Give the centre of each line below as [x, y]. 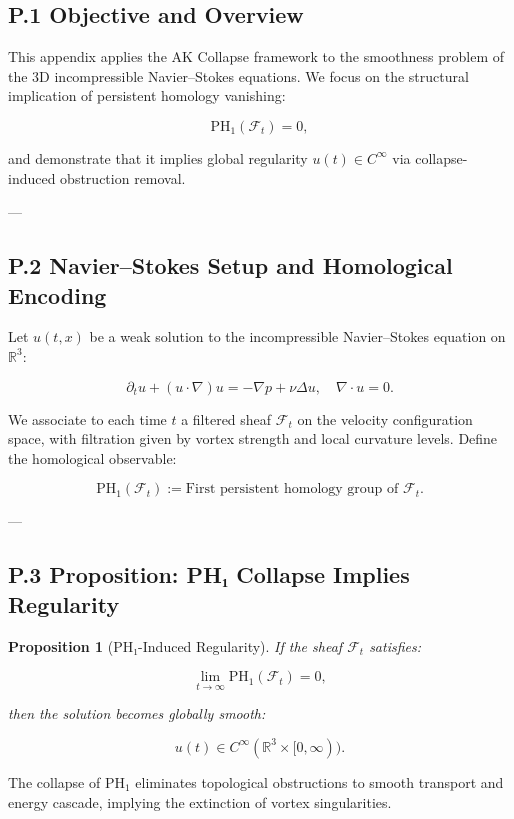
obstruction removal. [123, 177]
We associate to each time [87, 418]
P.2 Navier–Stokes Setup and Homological [230, 265]
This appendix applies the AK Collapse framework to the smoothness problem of [256, 56]
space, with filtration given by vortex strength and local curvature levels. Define [253, 438]
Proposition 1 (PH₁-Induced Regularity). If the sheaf [175, 645]
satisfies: [395, 645]
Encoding [57, 294]
